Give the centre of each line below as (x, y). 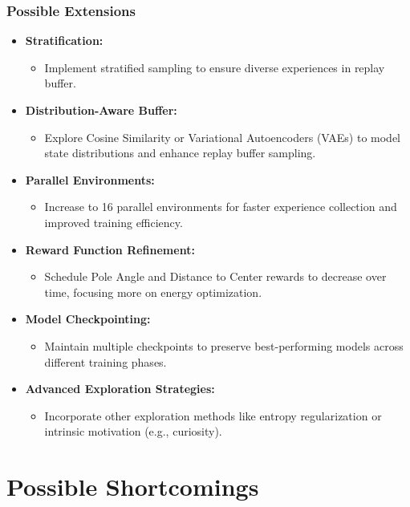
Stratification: (64, 41)
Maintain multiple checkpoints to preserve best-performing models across (224, 345)
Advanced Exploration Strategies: (120, 389)
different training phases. (106, 361)
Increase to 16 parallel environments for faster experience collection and (221, 207)
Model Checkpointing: (88, 319)
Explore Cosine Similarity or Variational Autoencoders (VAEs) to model (222, 137)
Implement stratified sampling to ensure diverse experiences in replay (215, 67)
